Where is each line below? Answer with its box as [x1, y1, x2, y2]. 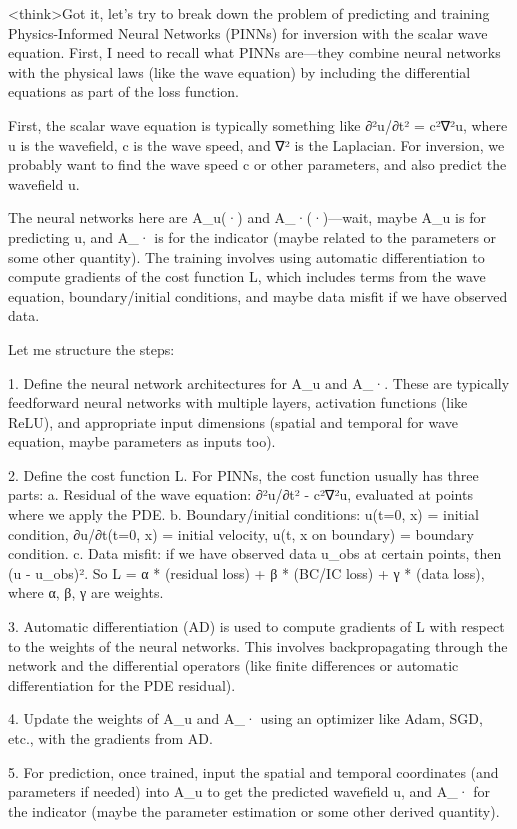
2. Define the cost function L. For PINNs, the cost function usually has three [8, 464, 479, 485]
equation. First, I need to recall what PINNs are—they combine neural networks [8, 42, 501, 63]
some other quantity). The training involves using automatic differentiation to [8, 246, 485, 267]
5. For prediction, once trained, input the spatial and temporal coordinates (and [8, 761, 499, 782]
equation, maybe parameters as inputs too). [8, 431, 276, 452]
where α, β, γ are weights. [8, 582, 164, 603]
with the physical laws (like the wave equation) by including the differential [8, 61, 471, 82]
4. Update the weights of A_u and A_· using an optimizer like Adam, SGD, [8, 708, 483, 729]
